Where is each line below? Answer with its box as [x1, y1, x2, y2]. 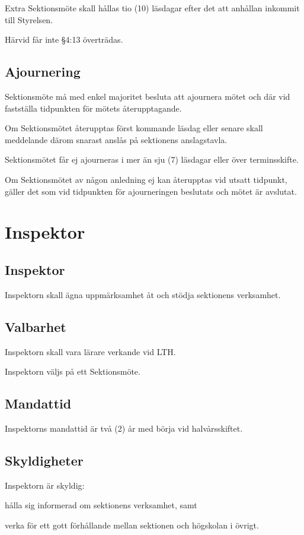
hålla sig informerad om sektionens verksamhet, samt [5, 499, 197, 511]
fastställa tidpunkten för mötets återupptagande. [5, 102, 182, 114]
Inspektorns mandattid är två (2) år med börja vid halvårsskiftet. [5, 422, 243, 434]
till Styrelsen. [5, 13, 53, 26]
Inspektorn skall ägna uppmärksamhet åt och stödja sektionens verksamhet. [5, 288, 281, 300]
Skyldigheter [5, 451, 84, 469]
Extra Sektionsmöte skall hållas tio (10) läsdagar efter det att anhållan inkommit [5, 2, 300, 14]
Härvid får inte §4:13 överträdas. [5, 33, 123, 46]
